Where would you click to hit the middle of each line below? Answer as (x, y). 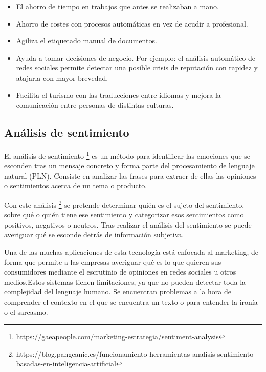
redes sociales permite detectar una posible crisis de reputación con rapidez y (137, 68)
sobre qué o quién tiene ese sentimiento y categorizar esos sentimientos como (124, 215)
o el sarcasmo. (26, 312)
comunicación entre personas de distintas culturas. (95, 105)
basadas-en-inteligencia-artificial (66, 364)
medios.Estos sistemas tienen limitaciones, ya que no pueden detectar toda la (125, 281)
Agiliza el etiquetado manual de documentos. (86, 41)
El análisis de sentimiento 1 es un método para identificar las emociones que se (127, 155)
